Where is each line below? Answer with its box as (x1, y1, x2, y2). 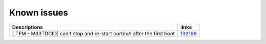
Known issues (9, 7, 68, 18)
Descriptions (12, 24, 43, 30)
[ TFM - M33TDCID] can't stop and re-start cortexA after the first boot (12, 30, 175, 37)
